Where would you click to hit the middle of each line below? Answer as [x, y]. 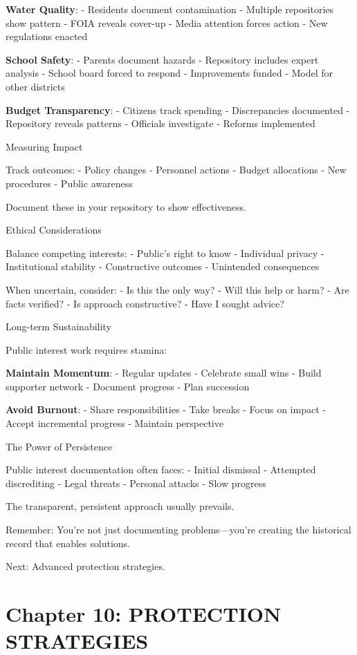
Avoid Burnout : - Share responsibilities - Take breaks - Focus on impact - [166, 409]
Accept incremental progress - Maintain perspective [115, 423]
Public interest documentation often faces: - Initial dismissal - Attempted [161, 469]
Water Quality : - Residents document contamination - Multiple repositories [170, 9]
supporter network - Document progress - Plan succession [128, 386]
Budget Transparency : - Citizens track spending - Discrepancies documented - [178, 110]
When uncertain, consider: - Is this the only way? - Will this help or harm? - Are [177, 289]
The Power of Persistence [59, 446]
